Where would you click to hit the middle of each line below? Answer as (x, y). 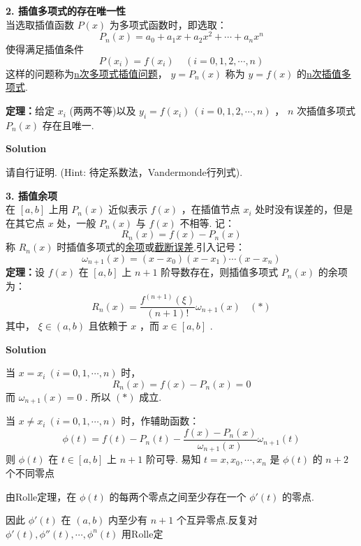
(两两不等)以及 (103, 111)
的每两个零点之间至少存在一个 (178, 496)
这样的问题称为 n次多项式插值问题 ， (87, 73)
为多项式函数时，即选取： (168, 24)
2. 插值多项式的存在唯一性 (66, 10)
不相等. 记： (207, 222)
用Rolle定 (142, 533)
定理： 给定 (30, 111)
